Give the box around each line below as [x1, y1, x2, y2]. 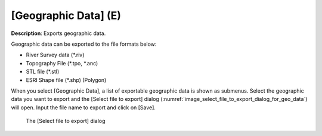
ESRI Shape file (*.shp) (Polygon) [26, 76, 107, 83]
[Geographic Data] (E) [11, 9, 122, 22]
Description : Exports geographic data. [11, 30, 106, 37]
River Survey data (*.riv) [26, 51, 85, 59]
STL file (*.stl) [26, 68, 60, 75]
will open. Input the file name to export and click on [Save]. [11, 104, 156, 111]
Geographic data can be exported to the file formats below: [11, 40, 157, 48]
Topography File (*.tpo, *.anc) [26, 59, 98, 67]
